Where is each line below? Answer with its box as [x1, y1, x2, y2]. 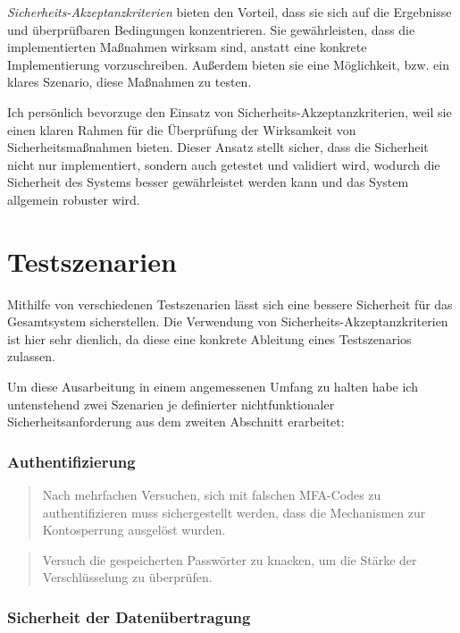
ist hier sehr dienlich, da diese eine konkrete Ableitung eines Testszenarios [7, 329, 412, 348]
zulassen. [7, 347, 55, 366]
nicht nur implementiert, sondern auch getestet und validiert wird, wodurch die [7, 155, 440, 173]
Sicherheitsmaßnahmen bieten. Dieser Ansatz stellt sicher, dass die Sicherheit [7, 138, 429, 156]
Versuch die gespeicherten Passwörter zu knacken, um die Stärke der [42, 550, 417, 569]
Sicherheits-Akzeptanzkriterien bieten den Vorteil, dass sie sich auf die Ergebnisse [7, 3, 452, 21]
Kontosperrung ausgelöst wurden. [42, 520, 226, 539]
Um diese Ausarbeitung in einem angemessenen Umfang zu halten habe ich [7, 377, 418, 396]
